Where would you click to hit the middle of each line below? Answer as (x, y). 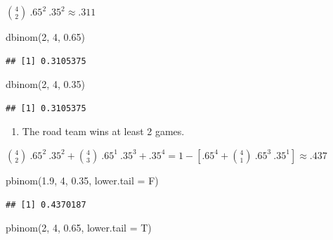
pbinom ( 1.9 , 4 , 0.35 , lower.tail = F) (82, 180)
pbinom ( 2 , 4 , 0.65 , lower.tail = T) (79, 228)
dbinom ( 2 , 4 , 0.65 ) (45, 37)
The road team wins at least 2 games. (103, 131)
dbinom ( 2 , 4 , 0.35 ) (45, 84)
